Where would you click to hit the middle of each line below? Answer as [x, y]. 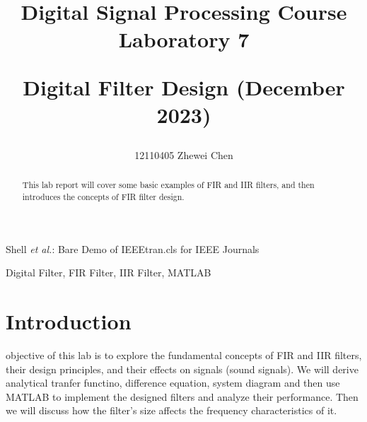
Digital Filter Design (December [184, 87]
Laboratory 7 [184, 39]
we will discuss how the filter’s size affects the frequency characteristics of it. [171, 410]
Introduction [69, 321]
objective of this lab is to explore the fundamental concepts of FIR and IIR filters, [184, 354]
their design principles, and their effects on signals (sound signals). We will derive [182, 369]
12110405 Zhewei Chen [184, 154]
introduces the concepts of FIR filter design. [103, 196]
